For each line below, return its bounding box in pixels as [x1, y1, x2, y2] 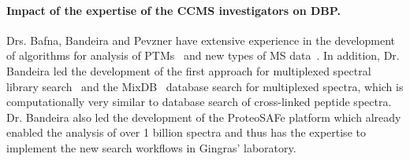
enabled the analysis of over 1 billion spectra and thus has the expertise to [6, 124, 366, 141]
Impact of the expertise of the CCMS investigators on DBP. [6, 2, 341, 18]
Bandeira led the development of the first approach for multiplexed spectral [6, 62, 371, 79]
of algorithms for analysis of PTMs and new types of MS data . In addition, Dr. [6, 47, 400, 64]
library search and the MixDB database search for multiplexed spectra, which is [6, 78, 404, 94]
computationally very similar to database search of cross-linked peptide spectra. [6, 93, 392, 110]
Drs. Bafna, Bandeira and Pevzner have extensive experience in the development [6, 31, 396, 48]
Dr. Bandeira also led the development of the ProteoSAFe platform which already [6, 108, 401, 125]
